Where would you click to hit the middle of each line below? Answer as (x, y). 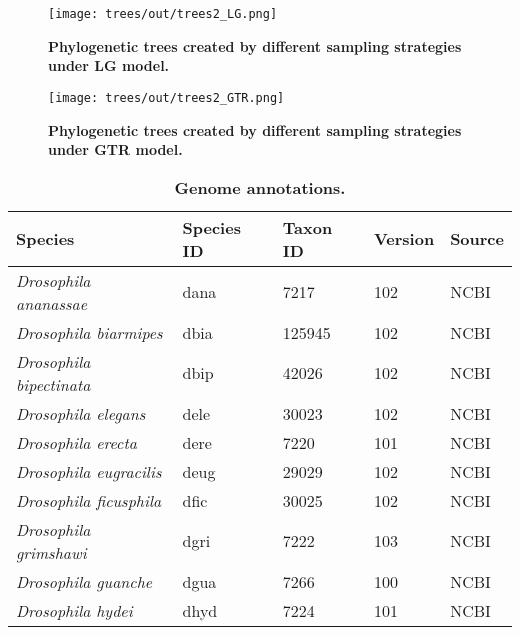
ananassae (52, 303)
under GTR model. (115, 149)
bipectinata (53, 384)
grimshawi (51, 552)
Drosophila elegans (81, 413)
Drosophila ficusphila (89, 500)
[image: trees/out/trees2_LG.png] (163, 14)
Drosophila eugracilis (89, 471)
